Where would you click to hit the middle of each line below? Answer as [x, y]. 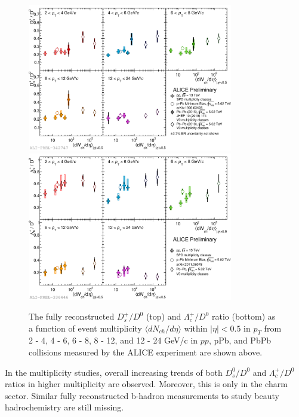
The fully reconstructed [72, 316]
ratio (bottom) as [243, 316]
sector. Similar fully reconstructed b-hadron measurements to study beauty [142, 395]
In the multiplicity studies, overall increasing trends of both [114, 372]
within [196, 328]
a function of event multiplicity [85, 328]
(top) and [164, 316]
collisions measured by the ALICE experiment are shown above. [146, 352]
